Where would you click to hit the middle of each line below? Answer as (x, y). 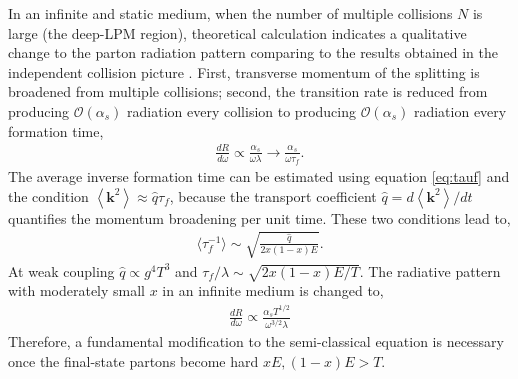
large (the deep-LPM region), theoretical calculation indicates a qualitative (237, 32)
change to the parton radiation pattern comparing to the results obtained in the (253, 52)
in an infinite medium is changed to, (273, 290)
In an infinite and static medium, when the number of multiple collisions (230, 13)
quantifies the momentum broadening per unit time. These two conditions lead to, (259, 217)
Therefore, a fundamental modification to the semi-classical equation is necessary (256, 341)
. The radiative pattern (430, 270)
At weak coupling (61, 270)
